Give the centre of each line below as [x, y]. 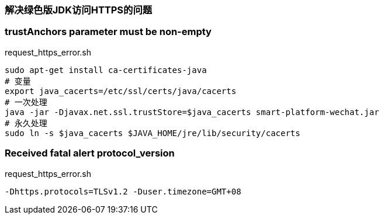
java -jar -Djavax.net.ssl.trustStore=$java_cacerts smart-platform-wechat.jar [192, 112]
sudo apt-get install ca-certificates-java [106, 70]
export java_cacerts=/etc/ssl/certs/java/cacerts [121, 91]
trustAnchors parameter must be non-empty [108, 32]
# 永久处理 [26, 123]
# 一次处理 [26, 102]
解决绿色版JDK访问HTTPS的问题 [79, 10]
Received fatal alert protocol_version [90, 153]
